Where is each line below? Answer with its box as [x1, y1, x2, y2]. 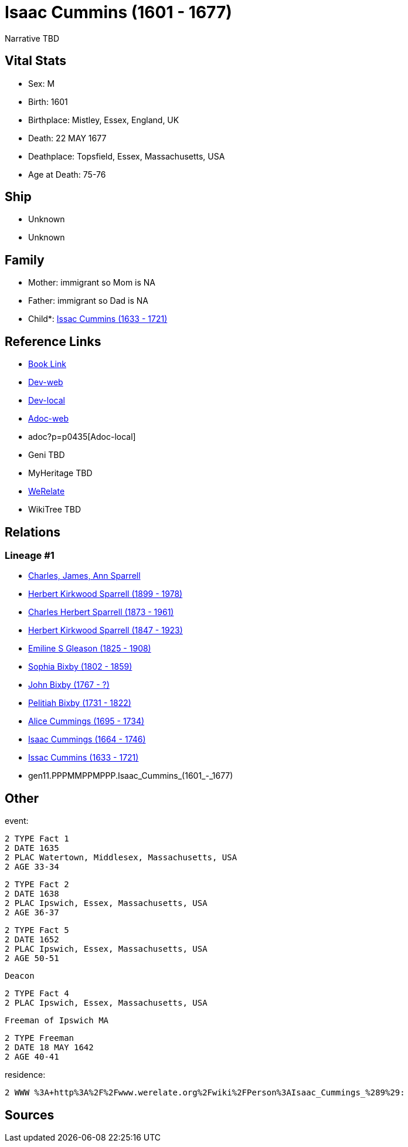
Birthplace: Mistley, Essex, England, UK [28, 114, 179, 125]
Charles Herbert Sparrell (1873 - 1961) [28, 607, 174, 617]
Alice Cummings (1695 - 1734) [28, 716, 145, 727]
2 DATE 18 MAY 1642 [5, 1043, 94, 1053]
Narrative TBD [5, 33, 59, 43]
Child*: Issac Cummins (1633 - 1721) [28, 314, 168, 324]
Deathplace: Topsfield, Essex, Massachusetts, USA [28, 151, 225, 161]
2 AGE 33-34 [5, 862, 59, 872]
